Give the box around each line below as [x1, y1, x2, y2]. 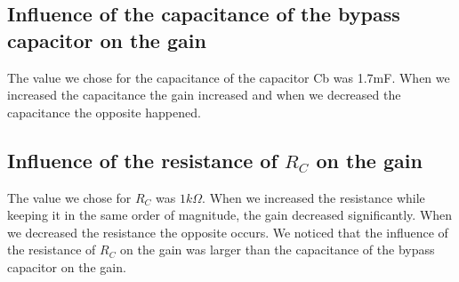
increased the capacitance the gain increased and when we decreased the [7, 85, 401, 104]
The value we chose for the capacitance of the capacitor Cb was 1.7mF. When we [7, 68, 450, 86]
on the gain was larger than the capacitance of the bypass [120, 240, 435, 259]
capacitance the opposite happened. [7, 102, 201, 121]
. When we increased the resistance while [202, 188, 425, 206]
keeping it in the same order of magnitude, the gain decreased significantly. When [7, 205, 453, 224]
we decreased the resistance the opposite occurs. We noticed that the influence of [7, 222, 448, 241]
